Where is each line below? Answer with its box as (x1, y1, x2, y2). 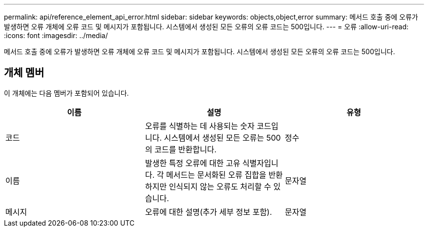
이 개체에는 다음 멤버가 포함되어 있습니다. (4, 88, 129, 97)
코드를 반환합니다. (154, 144, 217, 154)
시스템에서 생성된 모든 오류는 (164, 132, 264, 143)
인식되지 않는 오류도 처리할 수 (169, 181, 272, 191)
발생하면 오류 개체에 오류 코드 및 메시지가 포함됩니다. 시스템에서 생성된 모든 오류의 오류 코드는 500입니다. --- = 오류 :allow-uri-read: (4, 22, 409, 31)
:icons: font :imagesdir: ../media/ (4, 31, 108, 40)
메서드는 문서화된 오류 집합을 (166, 169, 266, 180)
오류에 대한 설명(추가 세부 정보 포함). (145, 207, 272, 217)
